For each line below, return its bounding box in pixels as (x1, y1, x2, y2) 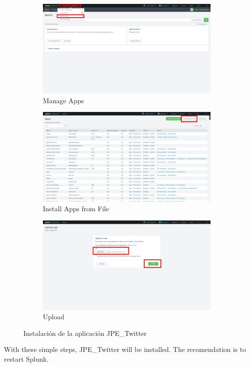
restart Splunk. (4, 354, 49, 364)
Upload (43, 312, 64, 322)
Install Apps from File (43, 203, 109, 213)
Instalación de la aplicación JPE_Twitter (23, 328, 147, 338)
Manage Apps (43, 95, 84, 105)
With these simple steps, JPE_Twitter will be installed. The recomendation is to (4, 344, 246, 354)
